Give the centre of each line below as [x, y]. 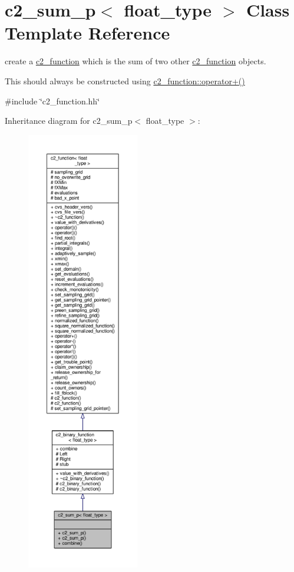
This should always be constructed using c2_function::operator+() [125, 80]
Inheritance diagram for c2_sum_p [69, 121]
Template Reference [87, 33]
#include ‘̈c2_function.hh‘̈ [52, 101]
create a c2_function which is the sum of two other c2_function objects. [136, 61]
